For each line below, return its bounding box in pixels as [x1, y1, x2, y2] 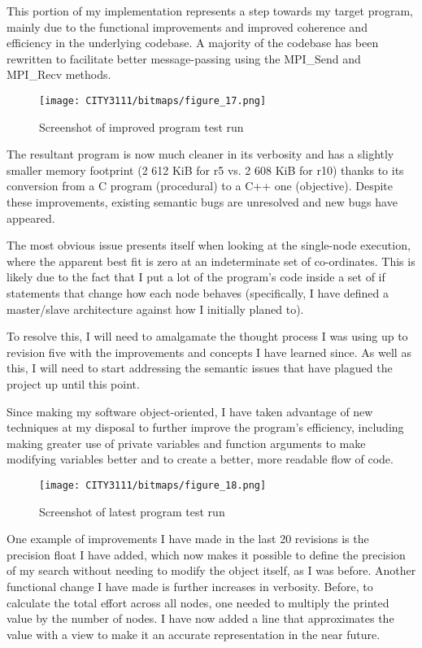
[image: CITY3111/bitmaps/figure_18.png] [39, 479, 267, 491]
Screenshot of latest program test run [39, 502, 225, 520]
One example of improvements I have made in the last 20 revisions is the [7, 530, 369, 547]
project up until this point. [7, 375, 140, 392]
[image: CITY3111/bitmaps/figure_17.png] [39, 94, 267, 107]
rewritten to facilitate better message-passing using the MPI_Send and [7, 50, 361, 67]
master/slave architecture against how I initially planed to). [7, 300, 304, 317]
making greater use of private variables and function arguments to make [7, 434, 366, 451]
